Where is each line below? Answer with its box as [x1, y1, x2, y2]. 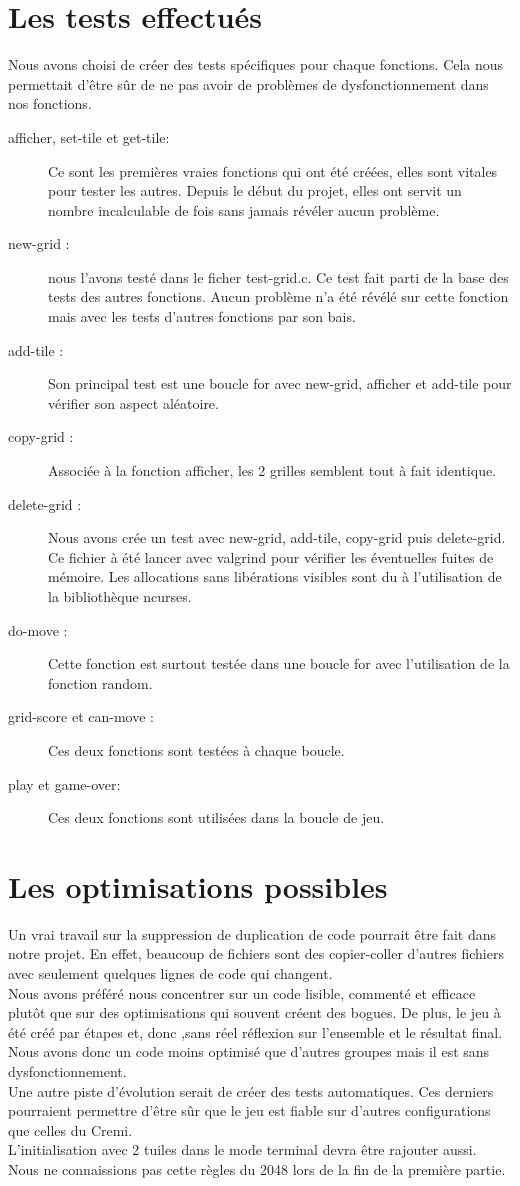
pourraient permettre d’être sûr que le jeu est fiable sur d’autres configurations [8, 1100, 491, 1121]
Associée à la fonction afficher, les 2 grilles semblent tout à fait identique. [48, 460, 497, 481]
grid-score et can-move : [8, 706, 154, 727]
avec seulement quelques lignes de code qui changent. [8, 963, 333, 984]
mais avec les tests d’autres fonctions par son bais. [48, 306, 356, 327]
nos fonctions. [8, 93, 92, 114]
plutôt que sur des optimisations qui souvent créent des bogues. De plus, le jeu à [8, 1002, 501, 1023]
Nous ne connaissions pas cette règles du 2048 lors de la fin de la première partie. [8, 1159, 506, 1179]
